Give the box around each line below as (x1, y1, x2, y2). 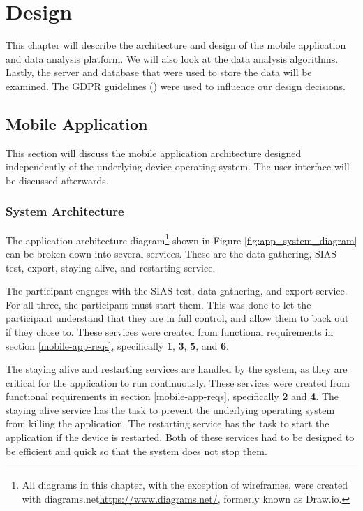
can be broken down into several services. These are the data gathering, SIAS (6, 246, 337, 260)
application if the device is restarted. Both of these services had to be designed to (6, 430, 355, 445)
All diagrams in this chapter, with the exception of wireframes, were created (22, 477, 348, 492)
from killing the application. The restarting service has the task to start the (6, 416, 329, 431)
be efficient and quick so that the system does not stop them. (6, 443, 267, 458)
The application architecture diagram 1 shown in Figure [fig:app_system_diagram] (6, 230, 357, 247)
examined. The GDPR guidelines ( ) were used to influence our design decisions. (6, 78, 346, 93)
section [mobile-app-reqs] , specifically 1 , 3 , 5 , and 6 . (6, 338, 229, 353)
